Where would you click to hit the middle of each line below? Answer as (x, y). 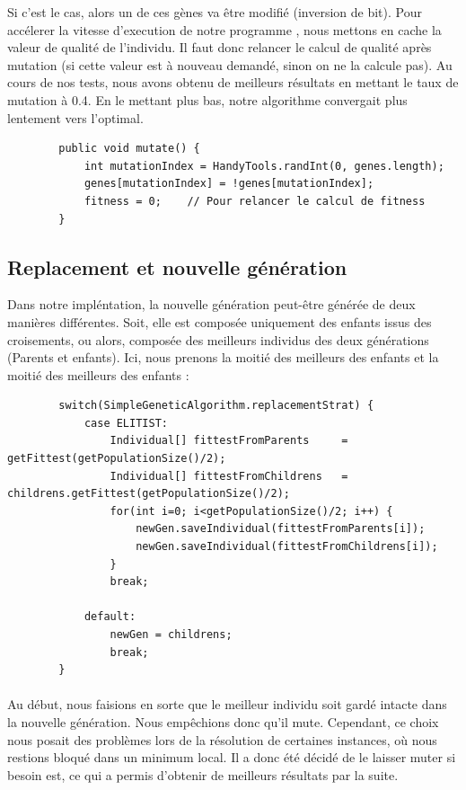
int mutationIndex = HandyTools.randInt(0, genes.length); (264, 166)
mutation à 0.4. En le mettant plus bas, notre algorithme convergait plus (207, 99)
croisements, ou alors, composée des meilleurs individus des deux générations (218, 339)
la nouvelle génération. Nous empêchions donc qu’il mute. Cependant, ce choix (223, 721)
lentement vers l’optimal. (75, 117)
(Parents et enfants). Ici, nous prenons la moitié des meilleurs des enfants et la (223, 357)
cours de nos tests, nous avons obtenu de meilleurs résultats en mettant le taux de (233, 82)
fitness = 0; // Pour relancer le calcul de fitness (255, 201)
